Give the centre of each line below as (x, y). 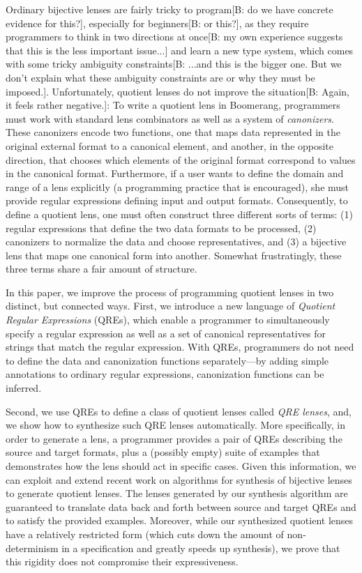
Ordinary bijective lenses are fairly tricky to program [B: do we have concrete (169, 9)
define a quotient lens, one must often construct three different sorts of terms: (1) (180, 214)
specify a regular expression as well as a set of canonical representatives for (166, 333)
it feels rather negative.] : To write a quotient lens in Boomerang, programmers (173, 105)
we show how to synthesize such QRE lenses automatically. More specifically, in (176, 425)
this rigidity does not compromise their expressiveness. (122, 561)
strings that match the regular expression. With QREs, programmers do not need (180, 347)
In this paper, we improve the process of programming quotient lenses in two (170, 292)
